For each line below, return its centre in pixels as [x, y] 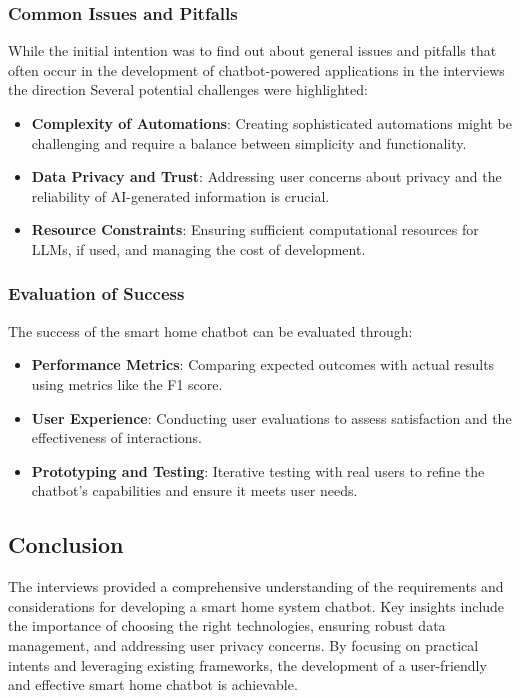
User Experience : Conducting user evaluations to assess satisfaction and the [271, 417]
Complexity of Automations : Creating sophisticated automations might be [271, 123]
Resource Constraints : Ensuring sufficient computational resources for [255, 229]
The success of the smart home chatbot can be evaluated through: [210, 330]
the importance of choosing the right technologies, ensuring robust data [227, 625]
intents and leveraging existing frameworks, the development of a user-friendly [247, 664]
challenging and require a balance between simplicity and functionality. [249, 142]
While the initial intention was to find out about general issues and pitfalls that [252, 50]
